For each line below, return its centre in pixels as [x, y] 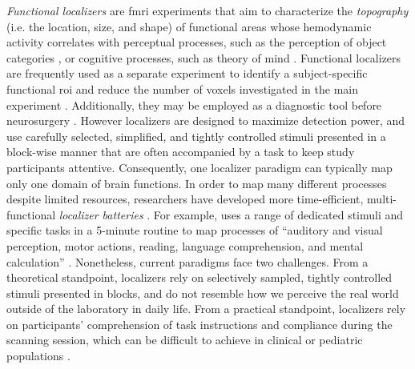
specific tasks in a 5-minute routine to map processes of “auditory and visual [195, 230]
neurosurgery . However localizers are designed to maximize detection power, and [206, 120]
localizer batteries [101, 214]
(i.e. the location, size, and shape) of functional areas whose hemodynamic [189, 26]
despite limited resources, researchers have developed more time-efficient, [185, 199]
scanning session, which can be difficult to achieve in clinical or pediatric [185, 340]
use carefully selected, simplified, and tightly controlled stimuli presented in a [196, 136]
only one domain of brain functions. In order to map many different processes [197, 183]
